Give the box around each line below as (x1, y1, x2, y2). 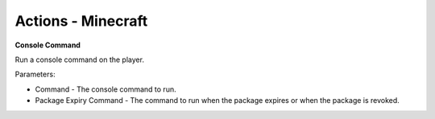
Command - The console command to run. (35, 84, 176, 94)
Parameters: (14, 69, 56, 80)
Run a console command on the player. (14, 55, 145, 64)
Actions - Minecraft (14, 12, 148, 30)
